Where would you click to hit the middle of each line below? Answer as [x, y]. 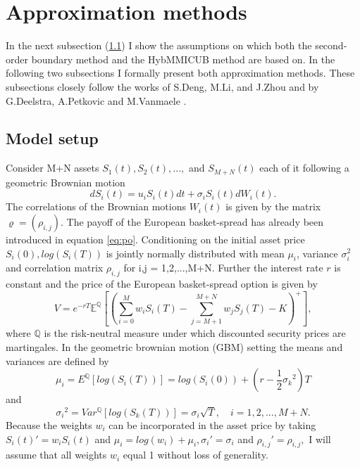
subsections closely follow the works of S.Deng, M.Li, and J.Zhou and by [162, 86]
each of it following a [304, 168]
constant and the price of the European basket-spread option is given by [162, 284]
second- [331, 45]
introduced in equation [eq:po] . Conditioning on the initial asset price [155, 239]
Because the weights [49, 424]
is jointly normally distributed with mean [195, 253]
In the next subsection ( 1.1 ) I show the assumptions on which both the [159, 45]
